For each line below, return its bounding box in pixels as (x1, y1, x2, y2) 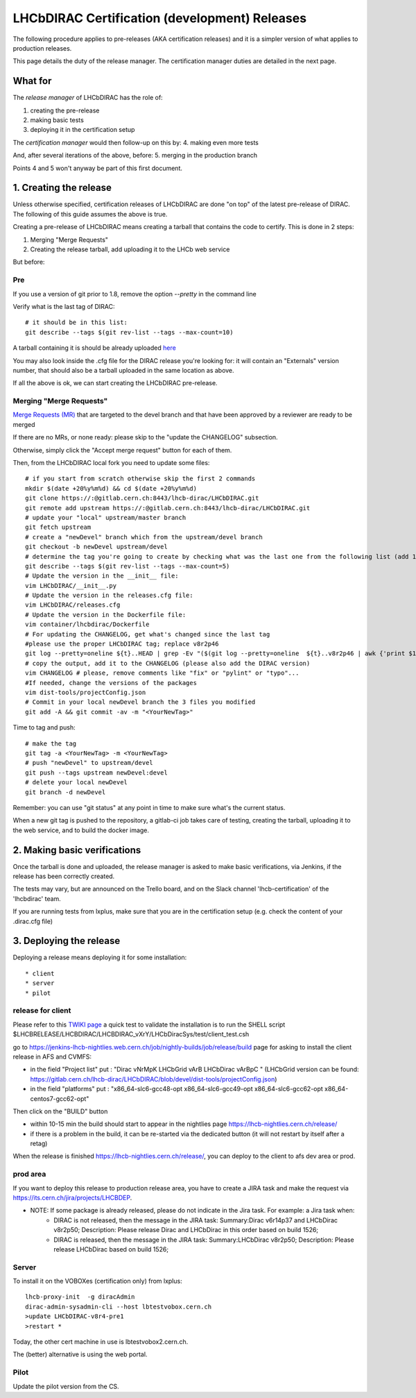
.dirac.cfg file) (12, 917, 53, 925)
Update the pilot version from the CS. (12, 1382, 119, 1390)
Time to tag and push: (12, 723, 76, 732)
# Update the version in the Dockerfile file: (25, 611, 187, 618)
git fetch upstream (25, 523, 92, 531)
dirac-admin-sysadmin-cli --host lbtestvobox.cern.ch (25, 1302, 211, 1311)
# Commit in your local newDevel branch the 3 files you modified (25, 698, 256, 706)
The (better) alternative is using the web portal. (12, 1350, 148, 1358)
